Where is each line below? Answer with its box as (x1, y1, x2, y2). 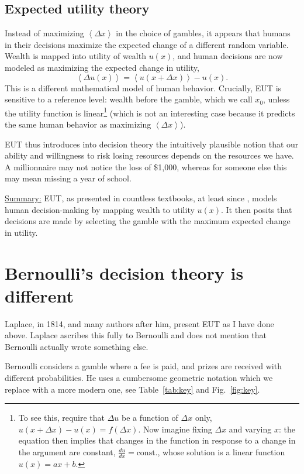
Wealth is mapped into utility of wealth (5, 50, 146, 62)
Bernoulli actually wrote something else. (5, 340, 148, 352)
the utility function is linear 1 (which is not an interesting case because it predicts (5, 105, 295, 119)
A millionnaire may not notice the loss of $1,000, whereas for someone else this (5, 160, 287, 173)
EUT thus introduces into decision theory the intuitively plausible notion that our (5, 138, 299, 150)
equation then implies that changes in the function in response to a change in (18, 434, 296, 446)
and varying (229, 423, 272, 435)
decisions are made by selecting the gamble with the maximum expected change (5, 215, 291, 227)
